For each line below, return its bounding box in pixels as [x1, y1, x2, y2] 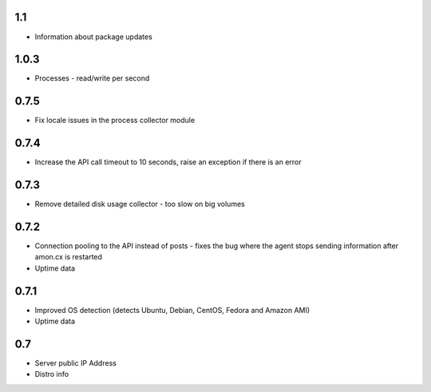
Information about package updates [34, 32, 153, 42]
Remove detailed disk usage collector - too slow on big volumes [34, 200, 245, 209]
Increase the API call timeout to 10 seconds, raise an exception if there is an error [34, 157, 302, 167]
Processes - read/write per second [34, 73, 150, 83]
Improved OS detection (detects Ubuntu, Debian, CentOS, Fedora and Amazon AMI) [34, 305, 310, 315]
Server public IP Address [34, 358, 117, 368]
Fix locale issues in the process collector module [34, 116, 196, 125]
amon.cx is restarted [34, 252, 103, 262]
